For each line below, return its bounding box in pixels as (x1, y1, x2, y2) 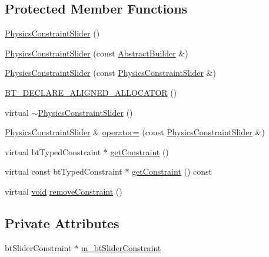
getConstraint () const (132, 165, 212, 178)
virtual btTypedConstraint (5, 145, 101, 158)
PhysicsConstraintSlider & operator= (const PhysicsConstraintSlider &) (5, 126, 265, 138)
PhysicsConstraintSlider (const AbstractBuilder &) (5, 46, 188, 59)
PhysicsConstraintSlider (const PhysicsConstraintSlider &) (5, 66, 216, 79)
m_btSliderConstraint (81, 241, 161, 253)
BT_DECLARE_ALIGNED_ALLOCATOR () (5, 86, 177, 98)
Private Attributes (5, 213, 119, 232)
